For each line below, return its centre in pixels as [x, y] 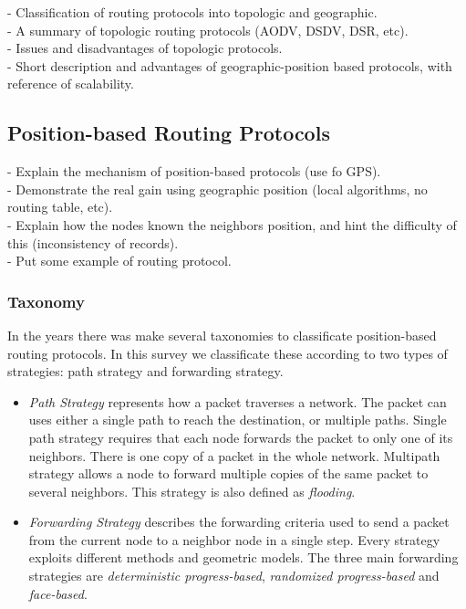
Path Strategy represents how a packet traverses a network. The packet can [238, 401]
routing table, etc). [60, 207]
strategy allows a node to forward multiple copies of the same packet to [228, 473]
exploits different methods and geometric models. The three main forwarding [243, 557]
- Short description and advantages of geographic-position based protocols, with [230, 65]
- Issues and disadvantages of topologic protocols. [145, 48]
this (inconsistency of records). [93, 242]
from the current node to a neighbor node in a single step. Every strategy [234, 539]
